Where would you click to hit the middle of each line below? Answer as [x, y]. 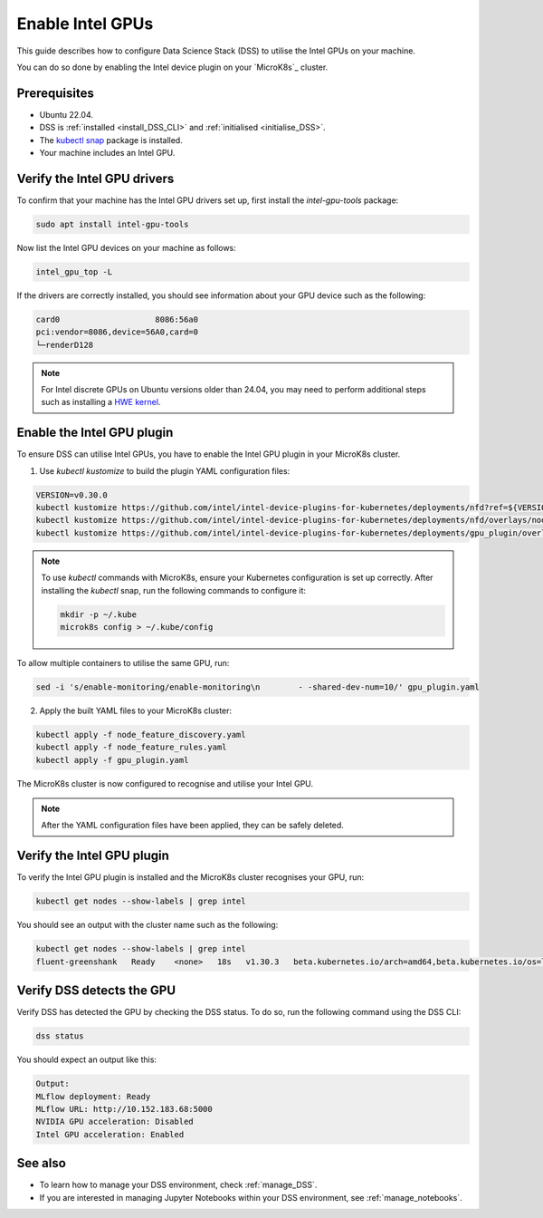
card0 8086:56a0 [117, 319]
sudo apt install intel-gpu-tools [112, 224]
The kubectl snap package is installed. [111, 140]
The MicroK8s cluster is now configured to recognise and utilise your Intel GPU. [165, 783]
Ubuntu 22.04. [67, 114]
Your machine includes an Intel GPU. [107, 153]
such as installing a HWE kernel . [101, 402]
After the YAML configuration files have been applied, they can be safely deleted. [192, 826]
